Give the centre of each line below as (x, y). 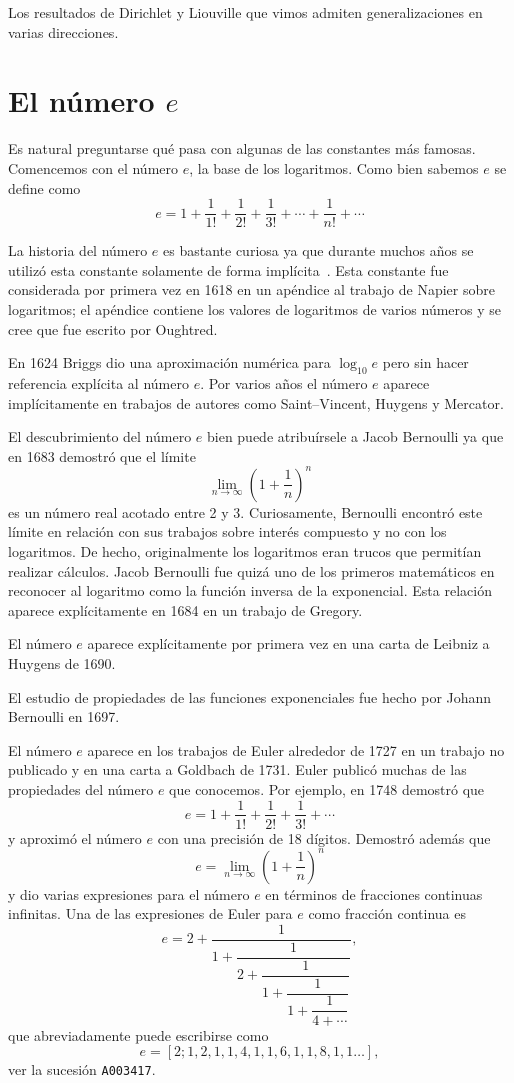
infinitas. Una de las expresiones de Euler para (150, 913)
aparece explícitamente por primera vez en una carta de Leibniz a (288, 643)
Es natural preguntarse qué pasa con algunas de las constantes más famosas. (242, 148)
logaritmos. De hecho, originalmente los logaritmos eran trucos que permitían (245, 550)
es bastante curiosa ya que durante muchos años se (318, 250)
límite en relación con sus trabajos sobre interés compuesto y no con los (227, 531)
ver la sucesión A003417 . (82, 1069)
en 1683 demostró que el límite (102, 455)
